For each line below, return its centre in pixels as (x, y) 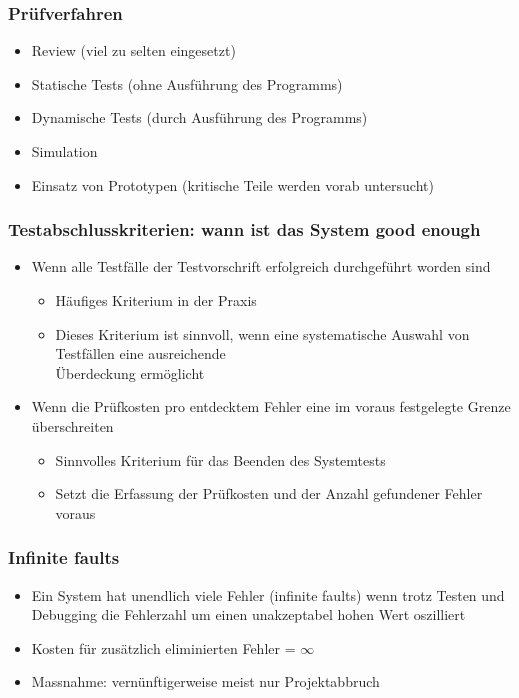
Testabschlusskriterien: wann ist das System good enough (244, 229)
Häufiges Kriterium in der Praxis (156, 300)
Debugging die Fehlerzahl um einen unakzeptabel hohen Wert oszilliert (248, 614)
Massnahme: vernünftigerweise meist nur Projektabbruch (205, 681)
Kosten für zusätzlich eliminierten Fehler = (163, 647)
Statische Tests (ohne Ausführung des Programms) (187, 83)
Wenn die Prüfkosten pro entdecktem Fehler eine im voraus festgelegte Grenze (271, 406)
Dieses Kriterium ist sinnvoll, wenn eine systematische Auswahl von (262, 333)
